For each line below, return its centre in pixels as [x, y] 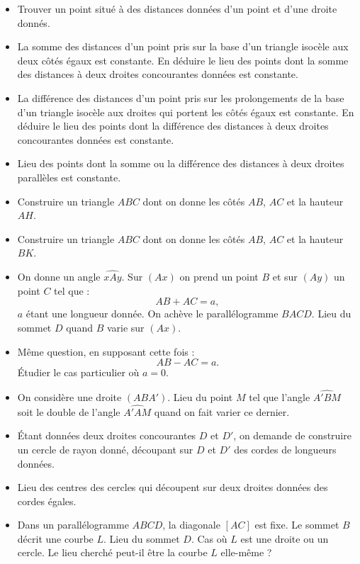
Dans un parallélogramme [73, 525]
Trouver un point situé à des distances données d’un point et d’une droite [177, 9]
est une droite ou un [285, 538]
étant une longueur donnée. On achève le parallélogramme [152, 314]
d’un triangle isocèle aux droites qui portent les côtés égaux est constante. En [186, 112]
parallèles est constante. [69, 177]
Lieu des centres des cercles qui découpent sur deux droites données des [173, 487]
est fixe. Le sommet [297, 525]
